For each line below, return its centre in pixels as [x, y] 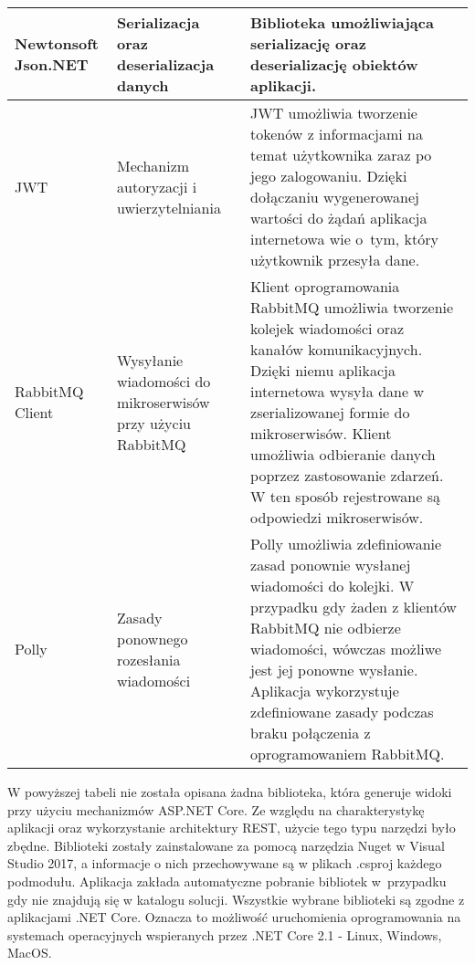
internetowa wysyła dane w [337, 391]
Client [34, 412]
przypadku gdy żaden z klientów [354, 607]
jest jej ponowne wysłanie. [334, 670]
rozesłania [149, 659]
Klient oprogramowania [325, 286]
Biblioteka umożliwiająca [342, 22]
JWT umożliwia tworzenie [334, 113]
